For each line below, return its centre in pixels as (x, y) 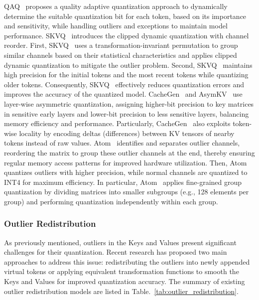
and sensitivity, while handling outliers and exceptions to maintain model (116, 26)
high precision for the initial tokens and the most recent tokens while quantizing (126, 75)
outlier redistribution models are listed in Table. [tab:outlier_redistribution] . (121, 291)
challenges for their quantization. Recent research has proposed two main (116, 252)
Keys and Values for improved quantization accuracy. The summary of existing (125, 281)
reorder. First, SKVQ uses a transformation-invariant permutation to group (121, 45)
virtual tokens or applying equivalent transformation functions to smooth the (122, 271)
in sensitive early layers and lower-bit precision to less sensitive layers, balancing (127, 113)
